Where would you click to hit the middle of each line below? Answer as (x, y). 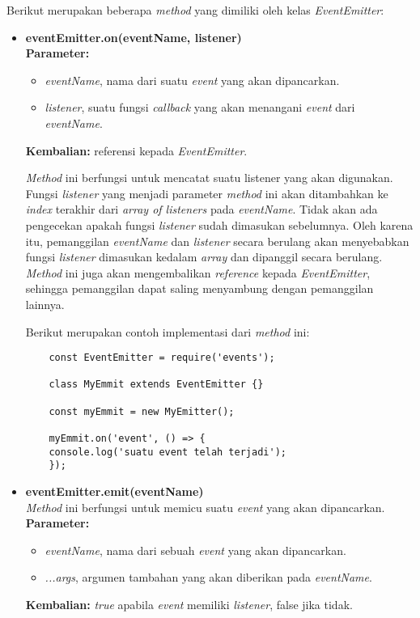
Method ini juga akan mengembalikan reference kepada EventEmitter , (198, 272)
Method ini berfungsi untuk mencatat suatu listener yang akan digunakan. (209, 178)
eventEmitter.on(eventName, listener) (134, 37)
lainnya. (45, 304)
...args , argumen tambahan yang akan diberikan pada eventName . (208, 577)
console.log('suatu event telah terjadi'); (168, 452)
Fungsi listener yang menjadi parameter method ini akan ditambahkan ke (207, 193)
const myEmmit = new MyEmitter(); (142, 411)
